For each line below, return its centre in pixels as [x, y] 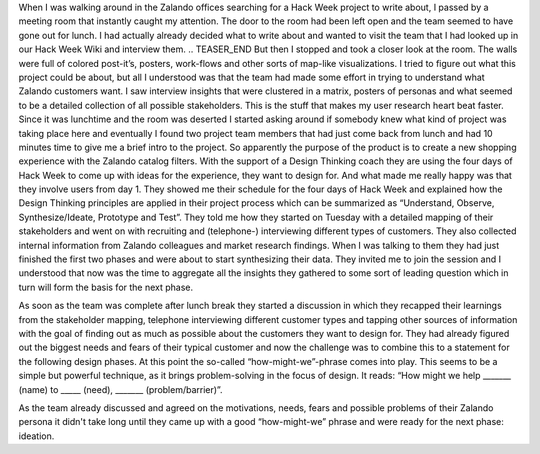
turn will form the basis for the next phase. [106, 287]
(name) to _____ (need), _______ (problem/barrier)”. [120, 389]
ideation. [36, 436]
